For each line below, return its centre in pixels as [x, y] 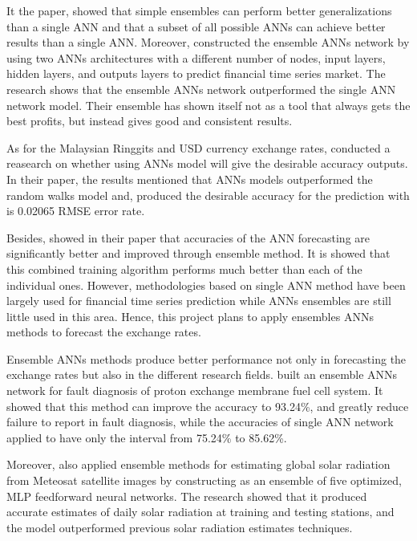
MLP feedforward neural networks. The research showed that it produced [187, 496]
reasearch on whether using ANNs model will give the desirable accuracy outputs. [207, 163]
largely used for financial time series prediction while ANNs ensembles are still [199, 301]
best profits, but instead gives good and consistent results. [150, 121]
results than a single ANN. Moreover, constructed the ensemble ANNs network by [208, 42]
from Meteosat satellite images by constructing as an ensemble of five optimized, [204, 480]
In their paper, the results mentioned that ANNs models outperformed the [190, 179]
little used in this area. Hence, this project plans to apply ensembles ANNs [190, 316]
